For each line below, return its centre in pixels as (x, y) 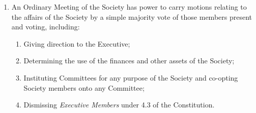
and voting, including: (46, 27)
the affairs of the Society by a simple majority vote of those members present (132, 16)
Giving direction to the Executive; (77, 43)
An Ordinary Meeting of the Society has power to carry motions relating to (129, 7)
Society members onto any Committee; (84, 87)
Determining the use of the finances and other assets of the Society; (129, 61)
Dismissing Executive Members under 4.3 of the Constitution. (119, 105)
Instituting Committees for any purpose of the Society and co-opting (131, 77)
